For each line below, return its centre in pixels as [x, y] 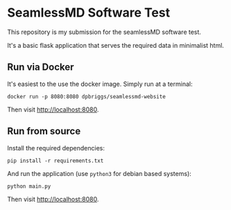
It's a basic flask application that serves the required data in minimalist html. [115, 45]
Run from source [44, 131]
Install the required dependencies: [56, 148]
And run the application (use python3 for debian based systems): [100, 173]
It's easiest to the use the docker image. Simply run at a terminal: [100, 84]
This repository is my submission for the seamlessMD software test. [104, 32]
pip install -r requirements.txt [55, 161]
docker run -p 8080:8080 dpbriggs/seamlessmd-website [87, 96]
